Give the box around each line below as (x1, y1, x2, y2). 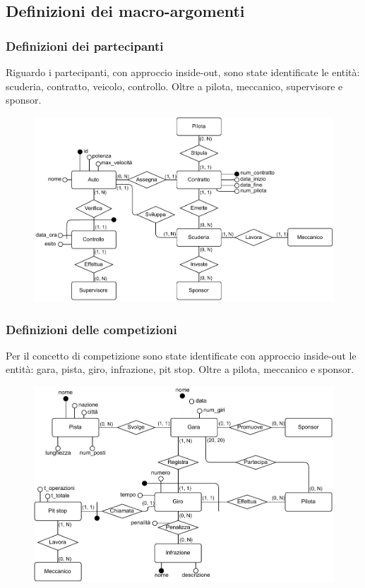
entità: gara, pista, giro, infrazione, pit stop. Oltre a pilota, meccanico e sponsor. (6, 362, 354, 376)
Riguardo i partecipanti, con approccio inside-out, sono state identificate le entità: (6, 65, 360, 79)
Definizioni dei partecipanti (6, 37, 164, 54)
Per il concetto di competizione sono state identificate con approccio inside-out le (6, 348, 357, 362)
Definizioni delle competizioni (6, 320, 177, 338)
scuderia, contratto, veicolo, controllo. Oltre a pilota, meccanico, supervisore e (6, 78, 343, 93)
